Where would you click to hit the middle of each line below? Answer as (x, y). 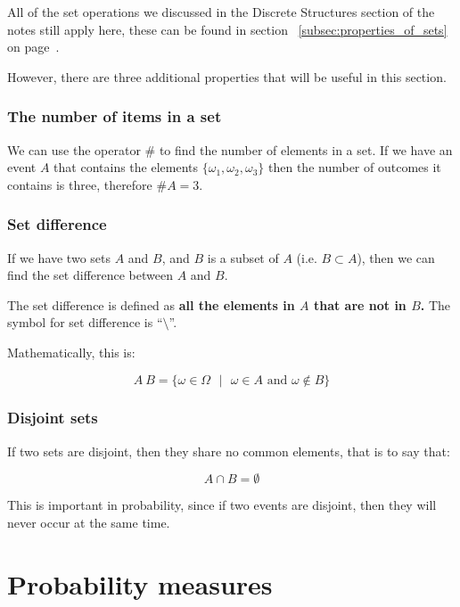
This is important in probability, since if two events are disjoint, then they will (222, 505)
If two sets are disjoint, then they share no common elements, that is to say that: (229, 451)
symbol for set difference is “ (85, 322)
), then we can (396, 257)
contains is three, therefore (80, 184)
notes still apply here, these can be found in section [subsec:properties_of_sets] (227, 29)
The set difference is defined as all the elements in (151, 304)
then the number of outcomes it (355, 167)
